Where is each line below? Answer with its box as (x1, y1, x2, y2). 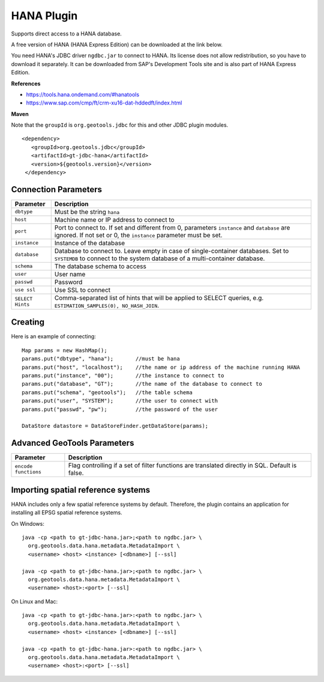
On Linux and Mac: (11, 598, 58, 605)
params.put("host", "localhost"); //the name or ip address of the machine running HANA (22, 364, 300, 371)
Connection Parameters (11, 184, 102, 195)
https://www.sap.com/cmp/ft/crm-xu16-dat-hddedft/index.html (26, 99, 182, 106)
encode (14, 463, 33, 470)
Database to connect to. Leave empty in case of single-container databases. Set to (54, 246, 289, 255)
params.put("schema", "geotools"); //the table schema (22, 389, 193, 396)
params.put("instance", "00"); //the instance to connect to (22, 373, 224, 379)
